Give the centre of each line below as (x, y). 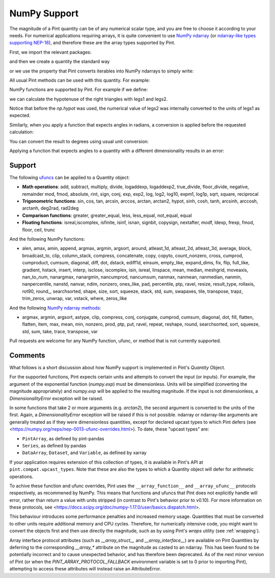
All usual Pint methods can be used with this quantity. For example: (80, 80)
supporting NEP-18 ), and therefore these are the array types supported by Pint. (92, 43)
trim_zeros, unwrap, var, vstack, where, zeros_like (75, 298)
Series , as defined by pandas (54, 445)
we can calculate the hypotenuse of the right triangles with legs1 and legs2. (89, 99)
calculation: (22, 132)
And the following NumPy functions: (47, 239)
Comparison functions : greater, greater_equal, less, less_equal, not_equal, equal (107, 215)
